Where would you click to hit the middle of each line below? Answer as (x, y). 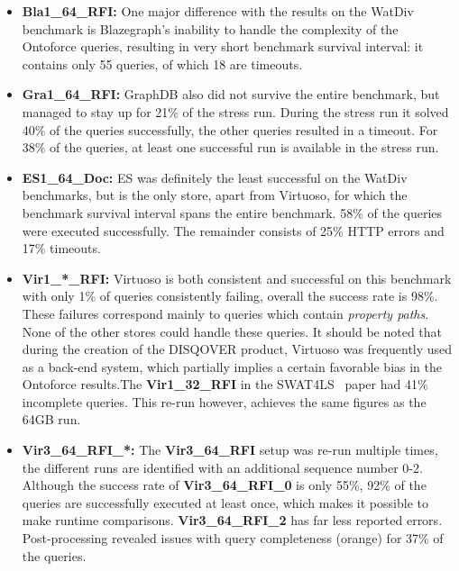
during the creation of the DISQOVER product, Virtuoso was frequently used (237, 349)
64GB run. (51, 419)
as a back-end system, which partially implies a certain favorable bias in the (232, 366)
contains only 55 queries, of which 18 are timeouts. (162, 63)
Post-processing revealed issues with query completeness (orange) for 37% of (233, 538)
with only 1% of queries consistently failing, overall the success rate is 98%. (230, 296)
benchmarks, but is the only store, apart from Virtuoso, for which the (215, 195)
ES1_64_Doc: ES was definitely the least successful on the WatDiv (215, 177)
